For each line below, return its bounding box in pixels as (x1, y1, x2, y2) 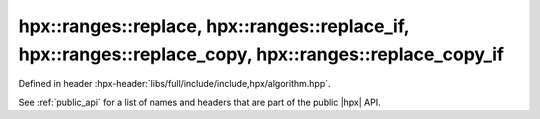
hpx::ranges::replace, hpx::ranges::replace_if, (18, 15, 410, 37)
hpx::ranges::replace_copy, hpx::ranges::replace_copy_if (18, 43, 505, 65)
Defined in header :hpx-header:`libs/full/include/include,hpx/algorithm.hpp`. (18, 78, 331, 90)
